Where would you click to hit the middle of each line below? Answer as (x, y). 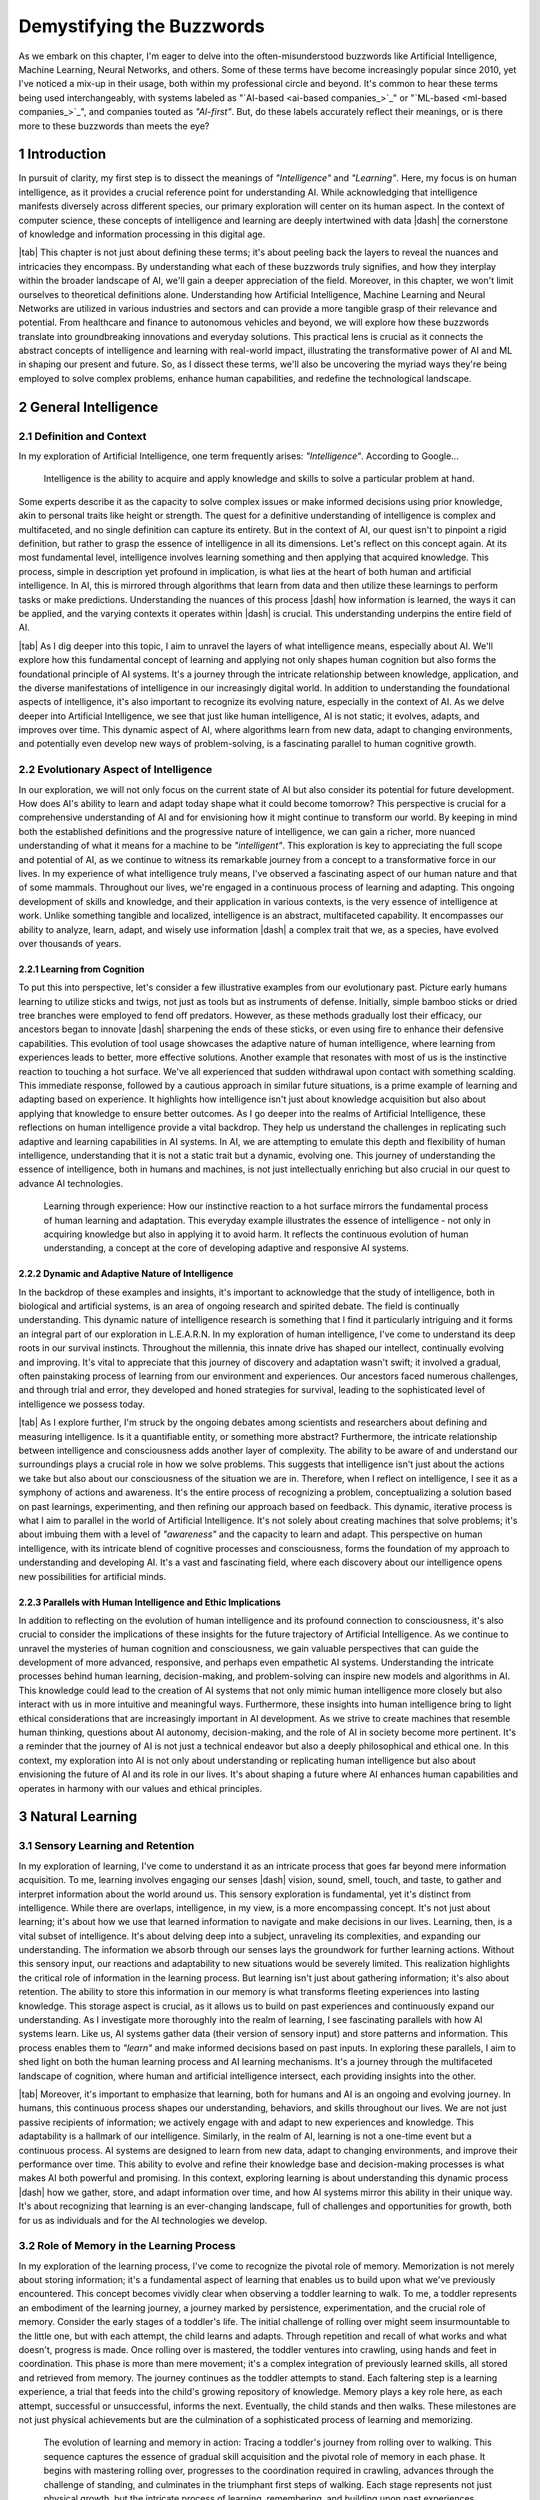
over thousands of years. (70, 943)
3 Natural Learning (78, 1816)
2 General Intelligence (88, 406)
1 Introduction (62, 154)
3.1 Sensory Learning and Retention (106, 1846)
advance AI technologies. (71, 1183)
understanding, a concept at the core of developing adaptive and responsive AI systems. (226, 1248)
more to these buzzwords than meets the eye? (114, 126)
